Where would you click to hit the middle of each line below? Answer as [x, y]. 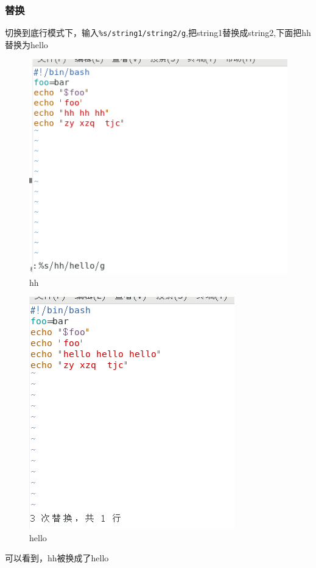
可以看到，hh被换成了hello [57, 558]
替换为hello [26, 44]
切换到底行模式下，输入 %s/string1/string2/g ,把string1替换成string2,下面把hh [158, 33]
